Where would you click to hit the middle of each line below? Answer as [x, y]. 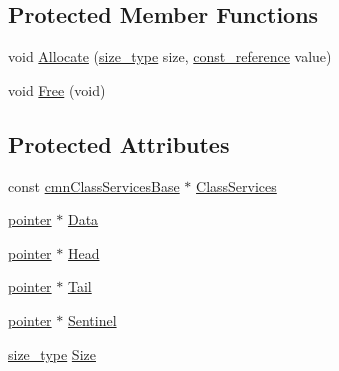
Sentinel [92, 319]
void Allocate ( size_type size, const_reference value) [170, 56]
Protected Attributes [119, 143]
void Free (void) [57, 89]
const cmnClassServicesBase [94, 185]
